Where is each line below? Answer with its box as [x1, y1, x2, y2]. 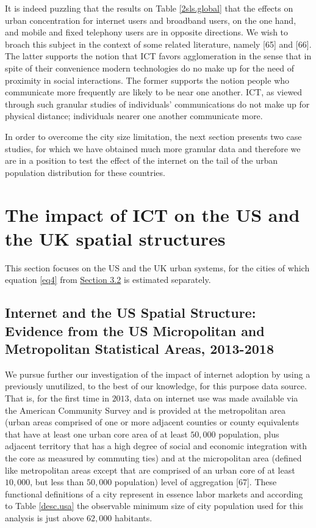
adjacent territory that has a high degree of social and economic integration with [5, 439, 307, 452]
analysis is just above [5, 511, 84, 524]
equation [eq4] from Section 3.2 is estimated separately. [5, 273, 211, 286]
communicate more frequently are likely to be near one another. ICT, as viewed [5, 86, 303, 98]
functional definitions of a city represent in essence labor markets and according [5, 487, 303, 500]
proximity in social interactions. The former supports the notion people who [5, 73, 290, 86]
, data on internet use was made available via [129, 391, 298, 404]
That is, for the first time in [5, 391, 109, 404]
